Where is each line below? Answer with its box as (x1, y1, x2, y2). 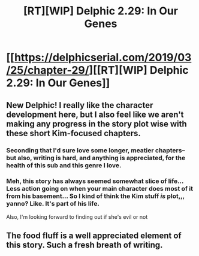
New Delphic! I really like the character (6, 100, 153, 110)
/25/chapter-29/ (6, 64, 89, 77)
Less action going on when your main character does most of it (6, 185, 194, 193)
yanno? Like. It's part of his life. (6, 200, 100, 208)
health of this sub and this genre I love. (6, 161, 122, 169)
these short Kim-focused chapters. (6, 128, 141, 138)
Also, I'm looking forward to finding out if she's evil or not (6, 213, 148, 220)
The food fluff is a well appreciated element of (6, 231, 182, 241)
